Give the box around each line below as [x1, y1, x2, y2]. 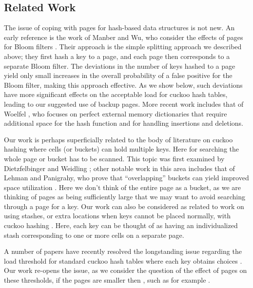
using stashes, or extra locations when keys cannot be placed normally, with [4, 211, 231, 221]
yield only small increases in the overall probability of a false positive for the [4, 70, 233, 80]
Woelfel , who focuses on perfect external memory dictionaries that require [4, 108, 227, 118]
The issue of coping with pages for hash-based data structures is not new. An [4, 22, 235, 33]
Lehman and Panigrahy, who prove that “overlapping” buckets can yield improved [4, 173, 249, 183]
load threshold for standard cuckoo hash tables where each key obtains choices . [4, 255, 242, 266]
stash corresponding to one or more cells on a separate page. [4, 230, 184, 240]
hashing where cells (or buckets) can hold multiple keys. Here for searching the [4, 144, 239, 154]
